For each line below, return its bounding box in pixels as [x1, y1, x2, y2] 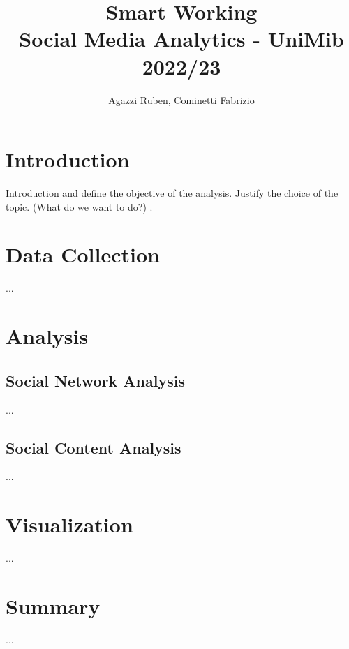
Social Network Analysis [6, 369, 185, 391]
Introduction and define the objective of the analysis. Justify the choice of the [6, 186, 339, 200]
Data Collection [6, 240, 160, 269]
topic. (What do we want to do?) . [6, 199, 153, 214]
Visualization [6, 510, 133, 539]
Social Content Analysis [6, 436, 181, 458]
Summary [6, 591, 101, 620]
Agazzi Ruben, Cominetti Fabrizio [108, 92, 255, 107]
